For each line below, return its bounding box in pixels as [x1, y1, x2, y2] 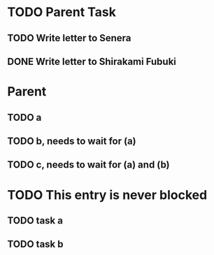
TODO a [7, 111, 42, 123]
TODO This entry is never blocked [7, 187, 208, 203]
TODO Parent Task [7, 4, 117, 20]
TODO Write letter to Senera [7, 32, 131, 44]
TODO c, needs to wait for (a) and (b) [7, 159, 170, 171]
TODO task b [7, 238, 64, 250]
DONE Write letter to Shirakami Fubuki [7, 55, 177, 67]
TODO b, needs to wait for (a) [7, 135, 136, 147]
